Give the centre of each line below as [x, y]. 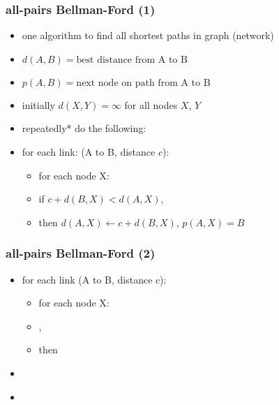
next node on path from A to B [143, 83]
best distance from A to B [132, 60]
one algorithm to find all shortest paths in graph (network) [148, 35]
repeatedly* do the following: [84, 128]
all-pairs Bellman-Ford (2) [81, 253]
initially [38, 104]
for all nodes [151, 104]
